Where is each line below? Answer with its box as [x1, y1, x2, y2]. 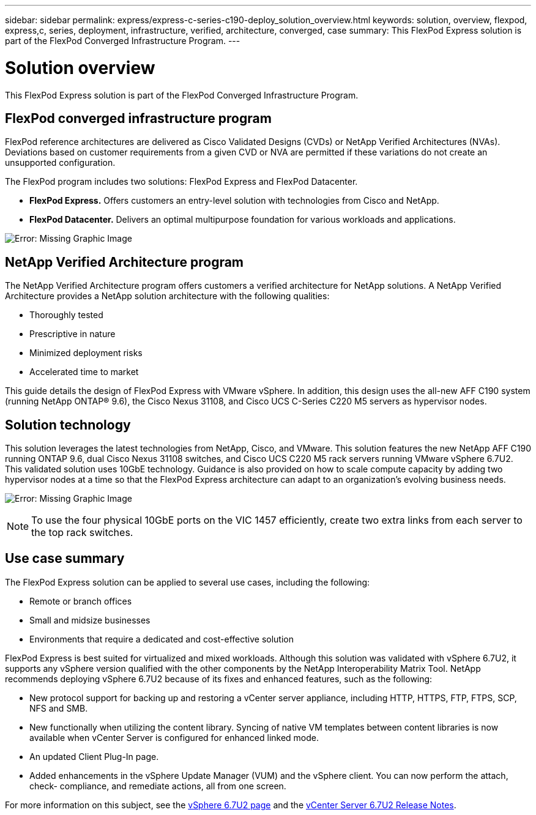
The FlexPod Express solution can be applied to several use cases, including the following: [5, 576, 370, 587]
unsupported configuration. [5, 157, 116, 168]
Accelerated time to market [29, 367, 139, 378]
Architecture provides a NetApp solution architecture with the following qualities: [5, 291, 330, 302]
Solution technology [5, 417, 131, 433]
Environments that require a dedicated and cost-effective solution [29, 633, 294, 644]
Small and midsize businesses [29, 614, 151, 625]
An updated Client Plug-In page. [29, 751, 159, 762]
